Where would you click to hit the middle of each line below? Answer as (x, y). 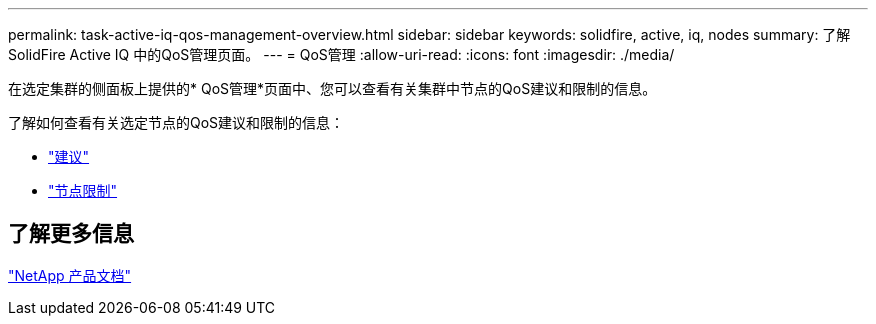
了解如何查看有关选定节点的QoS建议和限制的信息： (176, 122)
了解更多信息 (71, 234)
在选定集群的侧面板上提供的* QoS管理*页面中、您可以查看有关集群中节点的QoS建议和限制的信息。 (332, 88)
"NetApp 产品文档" (70, 275)
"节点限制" (83, 190)
